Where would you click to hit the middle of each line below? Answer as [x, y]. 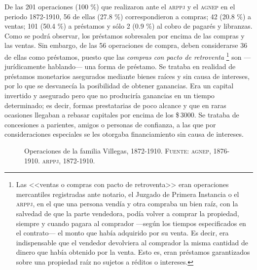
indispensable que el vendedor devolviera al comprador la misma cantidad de [132, 242]
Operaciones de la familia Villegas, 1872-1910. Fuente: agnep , [118, 150]
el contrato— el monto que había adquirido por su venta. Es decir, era [122, 233]
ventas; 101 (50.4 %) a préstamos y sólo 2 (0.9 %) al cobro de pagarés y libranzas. [128, 26]
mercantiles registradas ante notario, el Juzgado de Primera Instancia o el [128, 194]
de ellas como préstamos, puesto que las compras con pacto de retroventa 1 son [123, 56]
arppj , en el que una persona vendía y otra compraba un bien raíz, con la [127, 204]
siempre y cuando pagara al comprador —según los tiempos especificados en [131, 223]
